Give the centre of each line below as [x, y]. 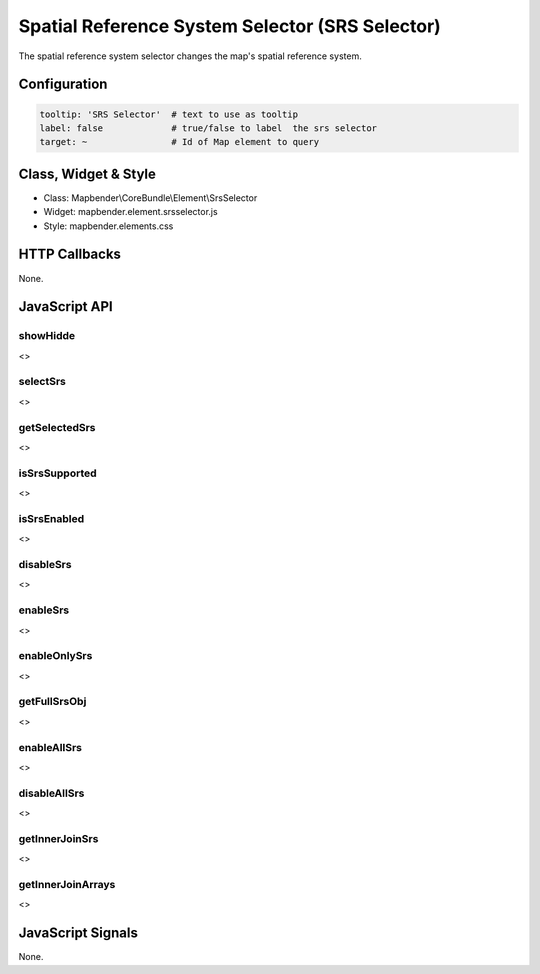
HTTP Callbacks [70, 254]
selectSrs [42, 382]
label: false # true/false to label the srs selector [208, 128]
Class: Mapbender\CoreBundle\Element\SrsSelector [150, 197]
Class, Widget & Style [87, 173]
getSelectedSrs [57, 427]
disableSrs [45, 564]
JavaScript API [66, 306]
